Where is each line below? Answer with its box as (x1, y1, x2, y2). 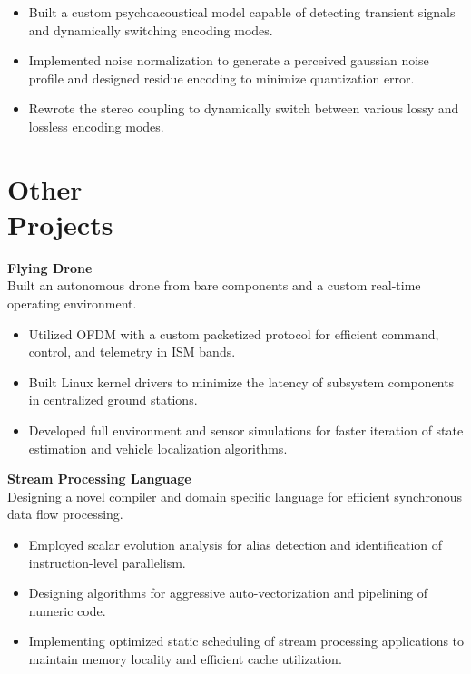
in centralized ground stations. (28, 390, 198, 409)
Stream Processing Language (7, 469, 191, 488)
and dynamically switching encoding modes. (28, 20, 273, 39)
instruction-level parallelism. (28, 552, 186, 571)
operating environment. (7, 294, 137, 313)
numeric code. (28, 601, 106, 620)
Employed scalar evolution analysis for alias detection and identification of (28, 535, 443, 553)
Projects (7, 205, 113, 242)
